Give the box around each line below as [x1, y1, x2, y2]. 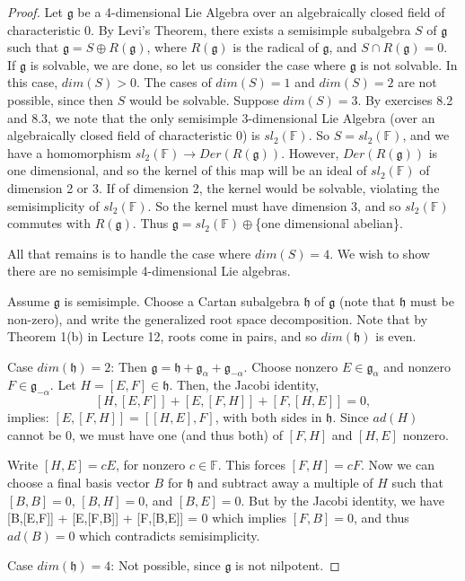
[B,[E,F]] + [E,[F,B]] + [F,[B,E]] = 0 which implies [7, 508, 287, 527]
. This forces [217, 455, 285, 474]
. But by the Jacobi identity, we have [241, 490, 444, 509]
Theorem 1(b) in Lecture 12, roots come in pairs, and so [7, 327, 317, 346]
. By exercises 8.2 [357, 90, 453, 109]
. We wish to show [329, 243, 430, 262]
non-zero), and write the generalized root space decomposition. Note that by [7, 309, 428, 328]
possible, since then [7, 90, 114, 109]
